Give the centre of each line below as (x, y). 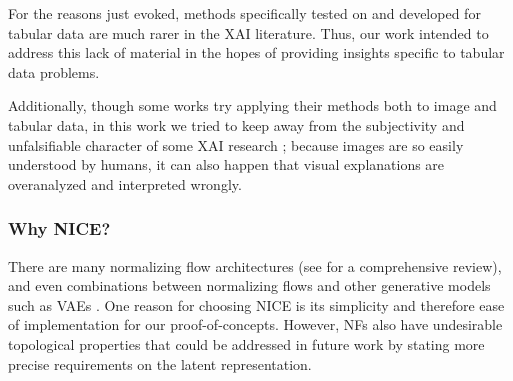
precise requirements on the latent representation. (160, 363)
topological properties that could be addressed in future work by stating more (246, 343)
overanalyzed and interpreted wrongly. (125, 183)
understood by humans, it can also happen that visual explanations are (226, 164)
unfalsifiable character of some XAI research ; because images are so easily (236, 144)
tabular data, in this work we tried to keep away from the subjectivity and (236, 124)
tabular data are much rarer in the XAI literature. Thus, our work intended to (248, 32)
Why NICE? (59, 228)
